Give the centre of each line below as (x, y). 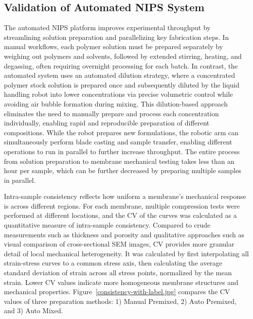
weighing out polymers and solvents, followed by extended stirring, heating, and (123, 56)
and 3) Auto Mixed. (34, 310)
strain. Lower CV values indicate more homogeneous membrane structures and (121, 282)
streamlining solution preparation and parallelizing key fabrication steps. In (117, 37)
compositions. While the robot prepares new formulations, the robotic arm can (121, 132)
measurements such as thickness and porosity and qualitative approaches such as (124, 234)
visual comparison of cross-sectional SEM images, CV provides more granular (119, 244)
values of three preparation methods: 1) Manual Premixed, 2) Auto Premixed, (120, 301)
